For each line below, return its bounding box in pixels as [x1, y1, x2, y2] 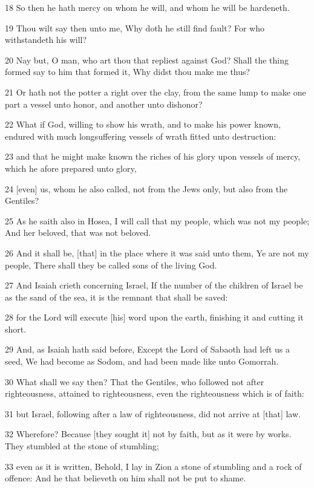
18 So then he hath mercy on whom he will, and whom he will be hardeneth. [5, 1, 290, 13]
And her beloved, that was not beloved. [5, 226, 151, 239]
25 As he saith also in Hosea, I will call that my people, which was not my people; [5, 214, 310, 227]
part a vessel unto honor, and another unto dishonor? [5, 97, 203, 110]
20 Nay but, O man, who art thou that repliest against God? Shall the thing [5, 53, 289, 66]
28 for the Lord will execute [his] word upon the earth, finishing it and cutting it [5, 311, 304, 324]
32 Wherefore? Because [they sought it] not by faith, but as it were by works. [5, 428, 292, 440]
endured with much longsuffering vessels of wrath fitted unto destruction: [5, 129, 276, 142]
